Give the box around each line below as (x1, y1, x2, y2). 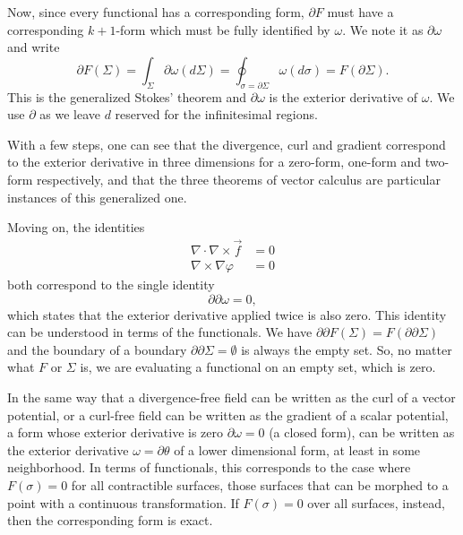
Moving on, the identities (7, 218, 145, 237)
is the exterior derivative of (269, 87, 418, 106)
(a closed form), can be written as (269, 423, 455, 442)
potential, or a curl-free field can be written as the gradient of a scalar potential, (7, 405, 449, 424)
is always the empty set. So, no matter (241, 340, 452, 358)
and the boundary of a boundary (7, 340, 187, 358)
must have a (327, 3, 394, 21)
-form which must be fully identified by (116, 20, 330, 39)
